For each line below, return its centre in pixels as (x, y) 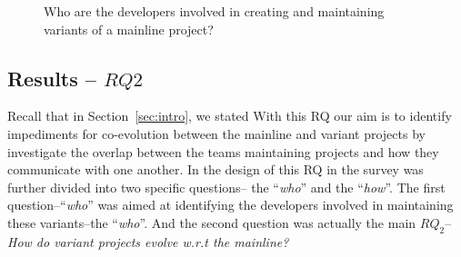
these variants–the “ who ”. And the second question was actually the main (212, 222)
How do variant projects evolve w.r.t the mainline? (148, 241)
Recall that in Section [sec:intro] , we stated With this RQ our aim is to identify (230, 116)
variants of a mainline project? (129, 29)
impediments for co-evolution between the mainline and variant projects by (216, 133)
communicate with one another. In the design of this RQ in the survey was (215, 169)
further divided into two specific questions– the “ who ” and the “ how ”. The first (226, 187)
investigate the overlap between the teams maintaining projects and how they (223, 151)
